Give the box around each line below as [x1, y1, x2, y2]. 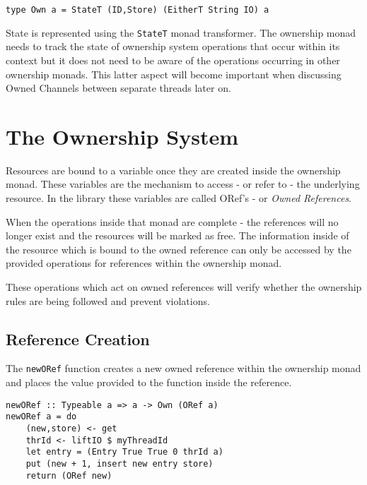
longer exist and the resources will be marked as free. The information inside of [6, 228, 349, 243]
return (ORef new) [25, 470, 112, 481]
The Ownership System [6, 121, 239, 150]
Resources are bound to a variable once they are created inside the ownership [6, 162, 341, 177]
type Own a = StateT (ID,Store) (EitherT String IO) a [6, 5, 269, 15]
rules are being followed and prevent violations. [6, 293, 210, 308]
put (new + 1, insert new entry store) [25, 458, 214, 469]
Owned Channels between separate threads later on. [6, 80, 231, 95]
